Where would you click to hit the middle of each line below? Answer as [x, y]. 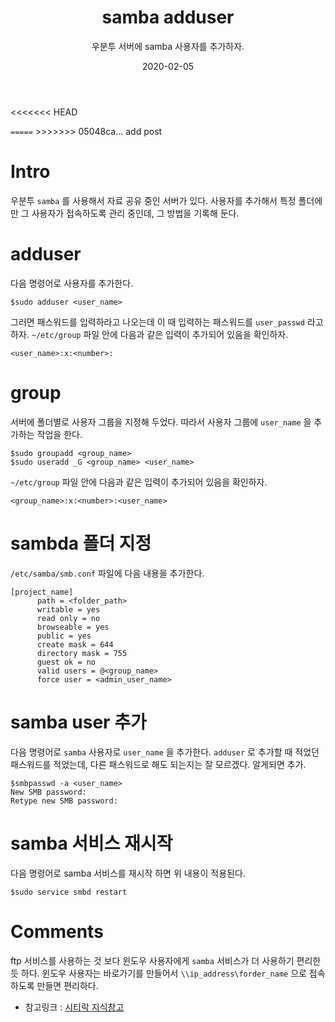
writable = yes [68, 609]
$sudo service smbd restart [69, 892]
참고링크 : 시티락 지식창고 [74, 1007]
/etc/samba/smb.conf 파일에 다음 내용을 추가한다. [107, 573]
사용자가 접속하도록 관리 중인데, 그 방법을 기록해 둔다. [135, 213]
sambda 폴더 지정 [81, 543]
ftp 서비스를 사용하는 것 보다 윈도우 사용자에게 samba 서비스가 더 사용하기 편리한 [166, 960]
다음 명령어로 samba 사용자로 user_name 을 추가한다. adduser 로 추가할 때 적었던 [165, 752]
